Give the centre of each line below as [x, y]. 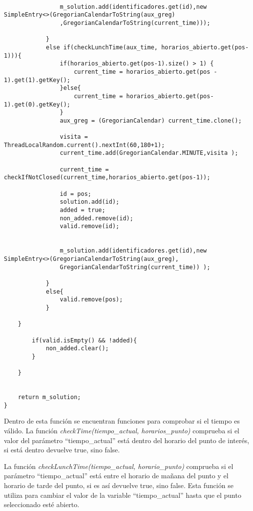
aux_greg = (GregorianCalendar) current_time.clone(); [151, 120]
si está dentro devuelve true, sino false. [62, 450]
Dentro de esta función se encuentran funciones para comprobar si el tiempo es [122, 421]
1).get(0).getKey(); [37, 104]
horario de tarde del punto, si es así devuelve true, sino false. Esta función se [119, 485]
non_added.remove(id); [96, 218]
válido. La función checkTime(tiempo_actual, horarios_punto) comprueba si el [122, 431]
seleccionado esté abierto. [42, 504]
